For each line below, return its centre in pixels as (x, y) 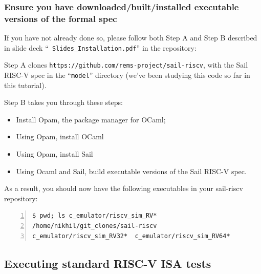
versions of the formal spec (61, 18)
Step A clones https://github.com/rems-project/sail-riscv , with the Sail (126, 65)
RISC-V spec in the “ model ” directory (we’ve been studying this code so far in (127, 75)
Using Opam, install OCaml (60, 136)
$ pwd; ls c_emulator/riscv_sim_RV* (95, 216)
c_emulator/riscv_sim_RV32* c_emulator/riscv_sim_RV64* (131, 236)
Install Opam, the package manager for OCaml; (91, 119)
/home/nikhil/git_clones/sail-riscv (95, 226)
